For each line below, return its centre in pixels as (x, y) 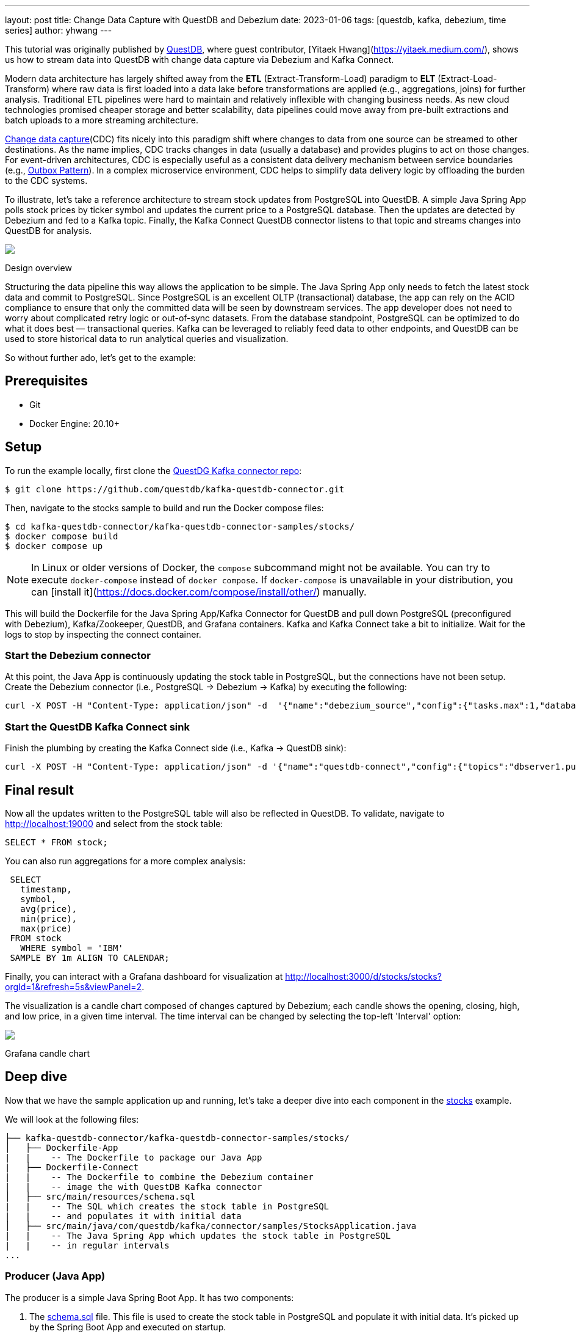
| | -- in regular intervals (87, 1245)
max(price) (46, 929)
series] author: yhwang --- (59, 30)
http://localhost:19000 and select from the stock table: (114, 824)
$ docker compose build (62, 536)
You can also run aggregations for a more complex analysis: (125, 861)
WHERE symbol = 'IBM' (72, 948)
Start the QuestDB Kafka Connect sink (97, 727)
